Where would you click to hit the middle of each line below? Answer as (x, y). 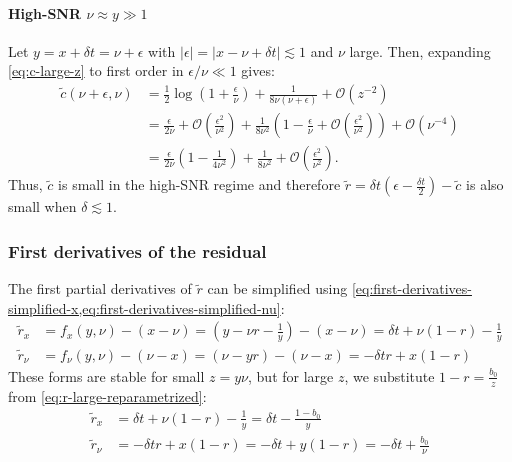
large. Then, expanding (420, 50)
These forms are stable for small (106, 375)
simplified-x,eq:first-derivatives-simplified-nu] (144, 307)
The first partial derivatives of (100, 288)
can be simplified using (277, 288)
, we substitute (389, 375)
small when (42, 206)
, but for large (291, 375)
